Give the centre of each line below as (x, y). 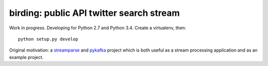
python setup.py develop (48, 39)
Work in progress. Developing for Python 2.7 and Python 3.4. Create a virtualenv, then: (98, 28)
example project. (26, 57)
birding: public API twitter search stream (95, 13)
